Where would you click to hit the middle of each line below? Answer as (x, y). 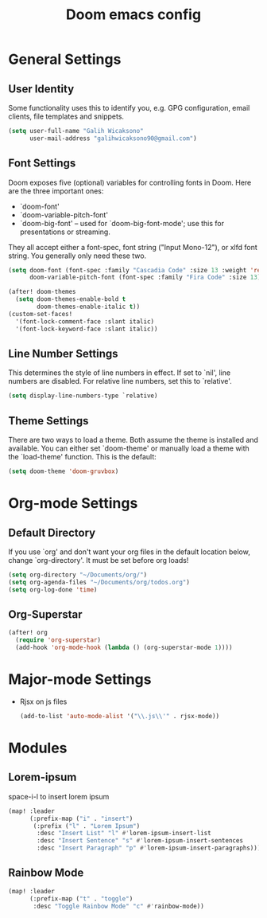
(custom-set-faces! (41, 314)
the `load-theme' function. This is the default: (82, 457)
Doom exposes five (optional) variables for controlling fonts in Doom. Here (130, 182)
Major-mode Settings (80, 680)
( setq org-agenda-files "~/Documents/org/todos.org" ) (99, 582)
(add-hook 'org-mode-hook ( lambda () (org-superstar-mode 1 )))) (124, 648)
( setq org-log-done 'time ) (53, 590)
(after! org (28, 633)
